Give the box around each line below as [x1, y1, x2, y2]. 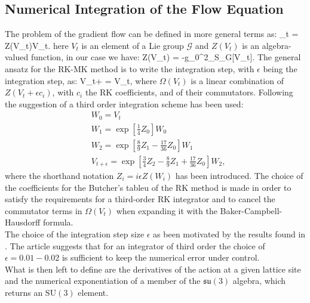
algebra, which [232, 274, 286, 287]
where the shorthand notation [5, 169, 114, 181]
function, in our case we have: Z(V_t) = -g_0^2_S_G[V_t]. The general [30, 51, 301, 63]
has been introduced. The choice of [175, 169, 303, 181]
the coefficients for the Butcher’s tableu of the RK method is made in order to [5, 181, 291, 193]
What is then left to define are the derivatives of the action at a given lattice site [5, 262, 301, 275]
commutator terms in [5, 204, 82, 217]
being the [263, 62, 297, 75]
